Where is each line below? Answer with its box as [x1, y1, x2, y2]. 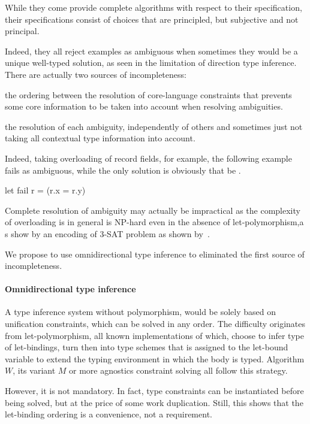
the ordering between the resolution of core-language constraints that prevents [5, 88, 292, 101]
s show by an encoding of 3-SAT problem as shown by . [5, 227, 210, 240]
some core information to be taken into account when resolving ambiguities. [5, 100, 283, 113]
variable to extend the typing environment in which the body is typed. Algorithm [5, 352, 305, 365]
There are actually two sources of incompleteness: [5, 68, 186, 80]
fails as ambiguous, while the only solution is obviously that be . [5, 163, 241, 176]
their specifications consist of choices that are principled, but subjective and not [5, 13, 299, 25]
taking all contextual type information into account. [5, 132, 195, 144]
